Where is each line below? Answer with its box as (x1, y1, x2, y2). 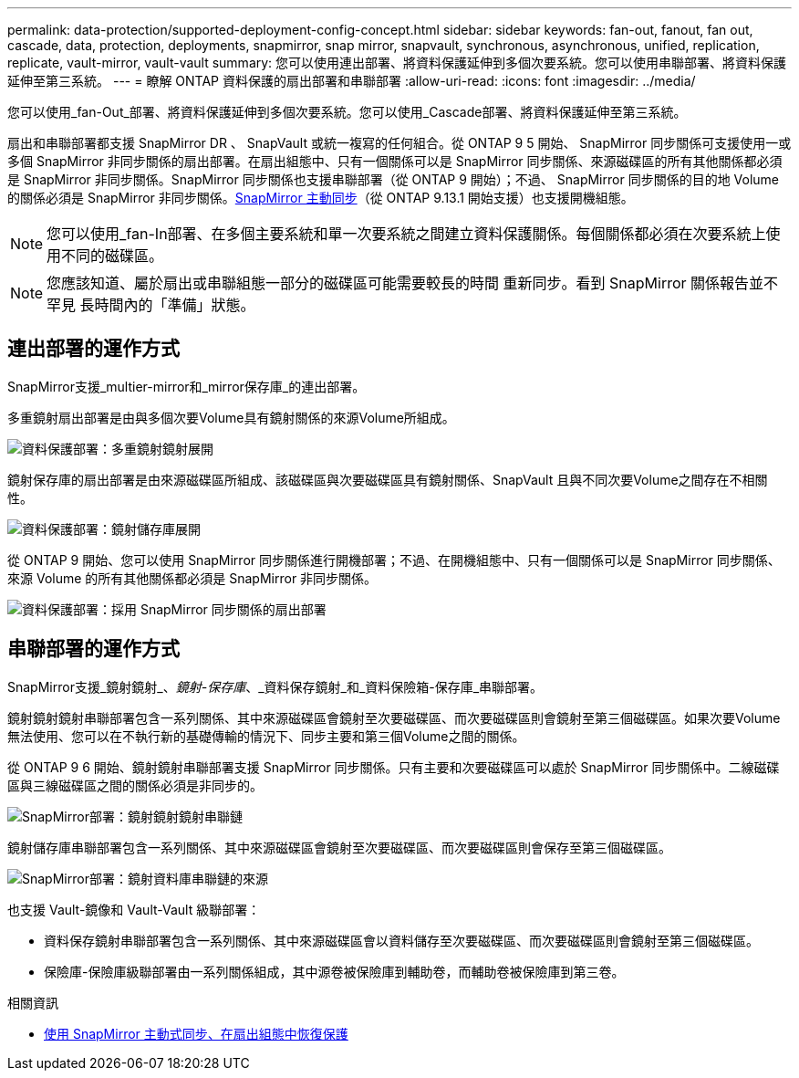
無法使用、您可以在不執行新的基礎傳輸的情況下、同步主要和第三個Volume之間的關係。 (7, 727, 525, 744)
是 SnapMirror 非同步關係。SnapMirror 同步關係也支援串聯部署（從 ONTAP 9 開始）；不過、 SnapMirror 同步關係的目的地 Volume (7, 172, 780, 187)
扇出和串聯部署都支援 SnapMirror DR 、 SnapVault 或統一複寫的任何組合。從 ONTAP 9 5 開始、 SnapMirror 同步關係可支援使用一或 (7, 135, 792, 151)
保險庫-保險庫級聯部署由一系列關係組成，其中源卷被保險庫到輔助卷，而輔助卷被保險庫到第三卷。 (44, 963, 625, 979)
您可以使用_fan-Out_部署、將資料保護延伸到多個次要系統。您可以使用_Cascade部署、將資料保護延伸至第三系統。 (7, 104, 687, 120)
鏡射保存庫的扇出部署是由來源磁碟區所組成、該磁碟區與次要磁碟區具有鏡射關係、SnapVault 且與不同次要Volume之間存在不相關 (7, 471, 768, 487)
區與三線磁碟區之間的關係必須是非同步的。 (7, 777, 263, 793)
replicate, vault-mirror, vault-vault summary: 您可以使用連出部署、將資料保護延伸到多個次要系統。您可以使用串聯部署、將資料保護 (7, 55, 787, 70)
